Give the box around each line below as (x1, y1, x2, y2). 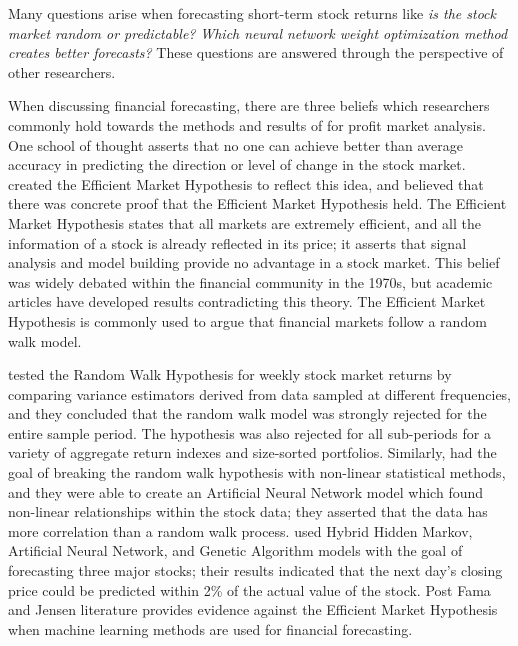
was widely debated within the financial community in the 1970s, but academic (8, 271, 493, 292)
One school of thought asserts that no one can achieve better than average (8, 134, 463, 155)
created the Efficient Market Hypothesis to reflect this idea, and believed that (8, 173, 484, 194)
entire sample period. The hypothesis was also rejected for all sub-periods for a (8, 422, 491, 443)
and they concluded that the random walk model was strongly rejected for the (8, 403, 487, 424)
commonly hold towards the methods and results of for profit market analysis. (8, 114, 486, 135)
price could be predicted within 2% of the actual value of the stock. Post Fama (8, 579, 491, 600)
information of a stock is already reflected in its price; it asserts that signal (8, 232, 467, 253)
